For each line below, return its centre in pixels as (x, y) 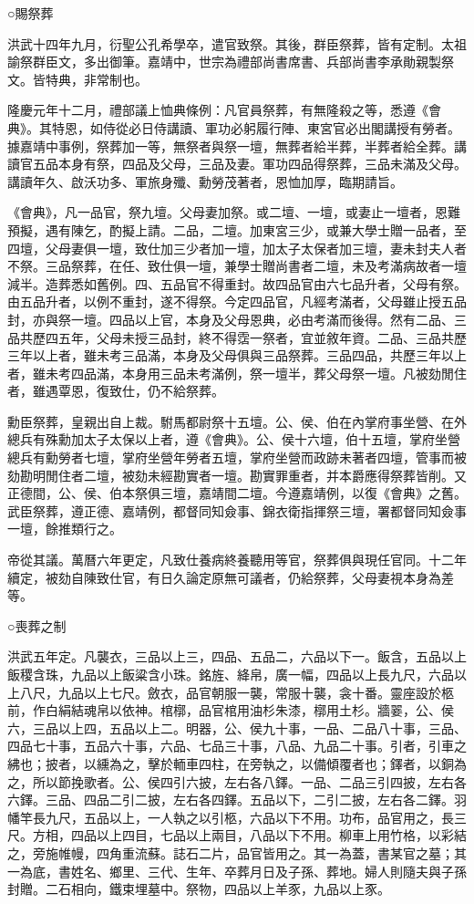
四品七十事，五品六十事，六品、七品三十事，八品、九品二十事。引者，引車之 (237, 746)
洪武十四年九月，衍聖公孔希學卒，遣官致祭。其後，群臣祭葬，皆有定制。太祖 (237, 43)
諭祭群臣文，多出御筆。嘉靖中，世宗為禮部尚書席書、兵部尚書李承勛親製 (224, 62)
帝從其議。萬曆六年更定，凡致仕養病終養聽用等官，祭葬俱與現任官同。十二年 (237, 560)
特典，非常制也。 (96, 79)
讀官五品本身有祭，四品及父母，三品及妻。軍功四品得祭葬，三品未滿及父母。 (237, 164)
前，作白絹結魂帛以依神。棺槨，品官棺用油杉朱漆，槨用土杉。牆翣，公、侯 (231, 710)
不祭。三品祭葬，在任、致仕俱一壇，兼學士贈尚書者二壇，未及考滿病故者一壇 (237, 266)
